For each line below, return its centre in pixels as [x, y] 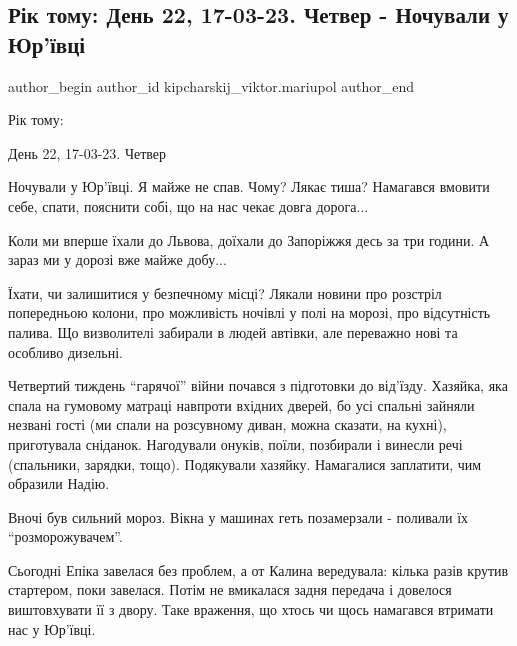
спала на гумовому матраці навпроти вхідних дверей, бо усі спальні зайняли [241, 404]
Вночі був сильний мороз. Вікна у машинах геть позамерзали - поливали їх [238, 516]
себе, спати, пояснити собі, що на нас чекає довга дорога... [188, 205]
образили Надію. [59, 483]
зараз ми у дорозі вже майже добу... [117, 259]
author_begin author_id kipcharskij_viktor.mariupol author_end [211, 85]
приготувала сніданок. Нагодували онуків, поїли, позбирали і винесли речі [235, 443]
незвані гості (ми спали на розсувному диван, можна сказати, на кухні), [227, 424]
